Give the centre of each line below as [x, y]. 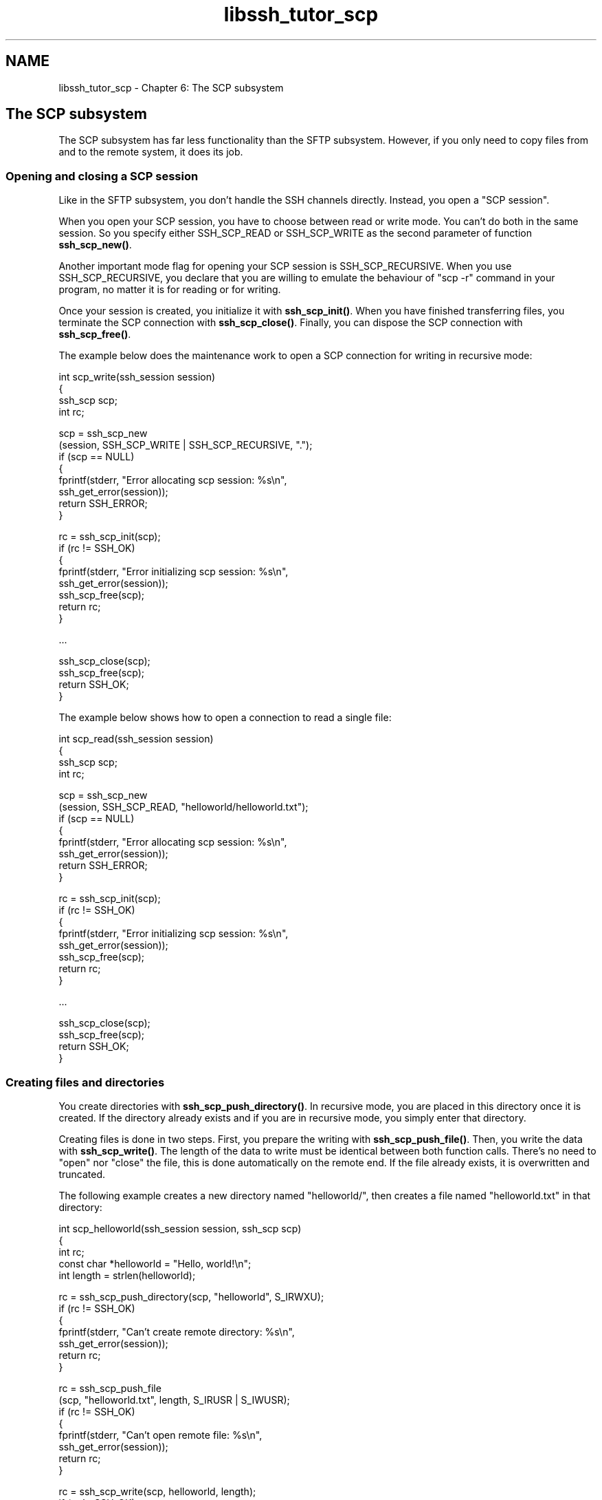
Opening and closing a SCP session [102, 176]
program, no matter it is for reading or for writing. [170, 290]
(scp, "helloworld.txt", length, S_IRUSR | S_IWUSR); [174, 1400]
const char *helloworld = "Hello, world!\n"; [155, 1263]
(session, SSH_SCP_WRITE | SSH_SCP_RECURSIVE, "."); [186, 445]
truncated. [82, 1174]
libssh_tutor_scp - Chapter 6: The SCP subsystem [171, 87]
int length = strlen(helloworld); [127, 1275]
